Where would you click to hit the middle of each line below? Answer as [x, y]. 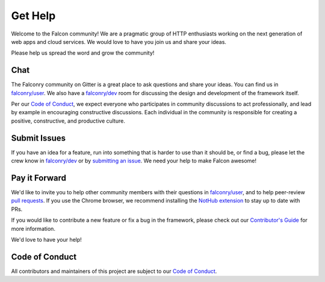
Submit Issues [39, 138]
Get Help [33, 16]
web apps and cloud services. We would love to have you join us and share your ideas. [119, 41]
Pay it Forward [39, 178]
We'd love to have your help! [47, 239]
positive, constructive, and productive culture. [68, 121]
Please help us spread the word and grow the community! [83, 53]
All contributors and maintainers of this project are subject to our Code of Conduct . [114, 271]
